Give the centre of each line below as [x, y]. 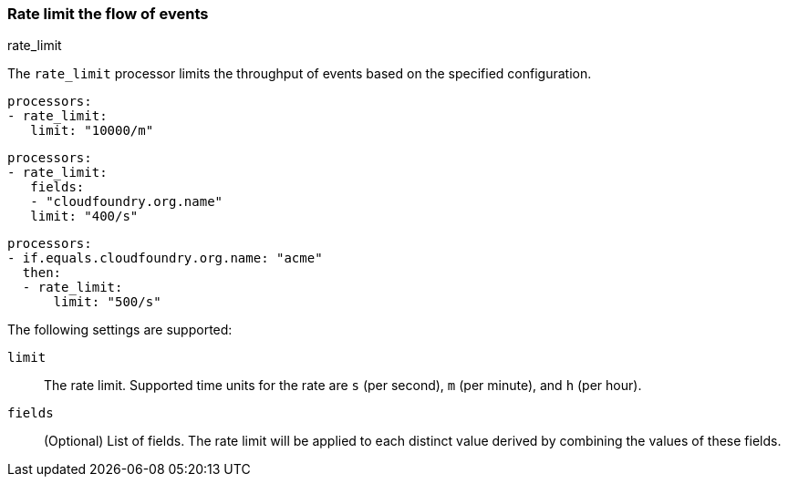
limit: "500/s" [107, 302]
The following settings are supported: [120, 330]
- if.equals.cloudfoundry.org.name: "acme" [165, 258]
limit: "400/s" [84, 216]
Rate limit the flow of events [108, 14]
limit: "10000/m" [92, 131]
